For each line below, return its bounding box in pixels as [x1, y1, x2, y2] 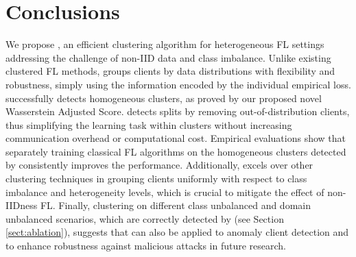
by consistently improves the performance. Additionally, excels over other [5, 158, 313, 172]
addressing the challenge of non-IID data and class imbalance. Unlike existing [5, 50, 331, 64]
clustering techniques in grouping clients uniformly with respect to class [5, 171, 307, 186]
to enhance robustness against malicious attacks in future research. [5, 238, 287, 253]
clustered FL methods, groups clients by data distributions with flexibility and [5, 64, 335, 78]
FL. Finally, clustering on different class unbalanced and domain [40, 198, 311, 212]
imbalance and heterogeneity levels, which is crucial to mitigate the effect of [5, 184, 324, 199]
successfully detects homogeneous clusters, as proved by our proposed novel [5, 90, 322, 105]
